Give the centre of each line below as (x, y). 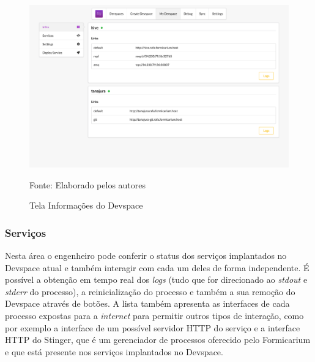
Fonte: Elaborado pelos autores (88, 184)
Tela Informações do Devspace (86, 205)
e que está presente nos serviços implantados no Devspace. (114, 351)
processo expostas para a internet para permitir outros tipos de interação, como (154, 315)
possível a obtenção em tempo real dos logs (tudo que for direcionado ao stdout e (156, 279)
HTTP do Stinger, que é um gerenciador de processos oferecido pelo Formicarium (158, 340)
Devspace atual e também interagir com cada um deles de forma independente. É (157, 267)
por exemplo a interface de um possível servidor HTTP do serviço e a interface (153, 327)
